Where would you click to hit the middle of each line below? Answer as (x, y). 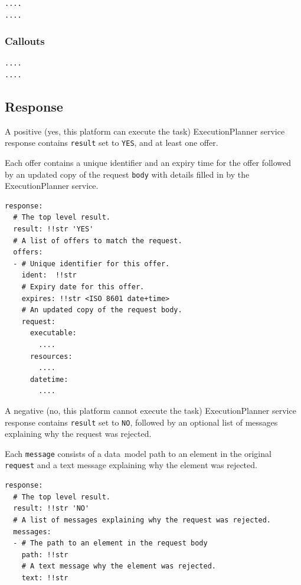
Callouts (25, 41)
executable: (53, 333)
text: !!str (45, 578)
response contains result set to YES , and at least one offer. (112, 143)
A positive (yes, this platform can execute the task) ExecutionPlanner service (145, 131)
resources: (51, 356)
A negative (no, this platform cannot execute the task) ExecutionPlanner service (150, 410)
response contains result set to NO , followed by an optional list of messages (141, 422)
